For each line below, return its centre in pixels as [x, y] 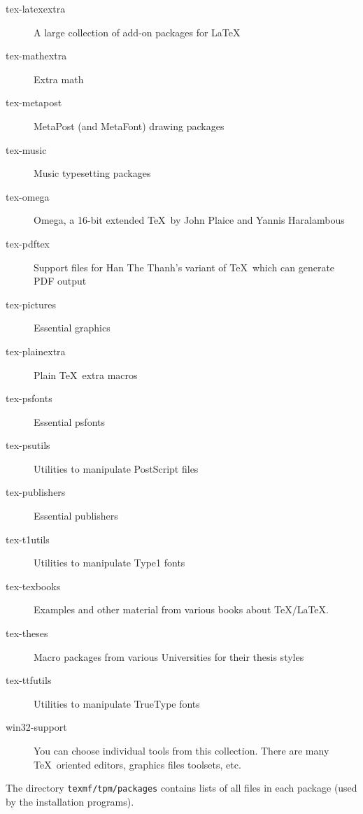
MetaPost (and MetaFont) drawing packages [129, 126]
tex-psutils [28, 445]
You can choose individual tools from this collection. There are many [181, 750]
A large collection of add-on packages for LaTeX [137, 32]
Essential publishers [76, 516]
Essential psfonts [70, 421]
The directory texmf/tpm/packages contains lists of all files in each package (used [181, 788]
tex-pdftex [28, 243]
